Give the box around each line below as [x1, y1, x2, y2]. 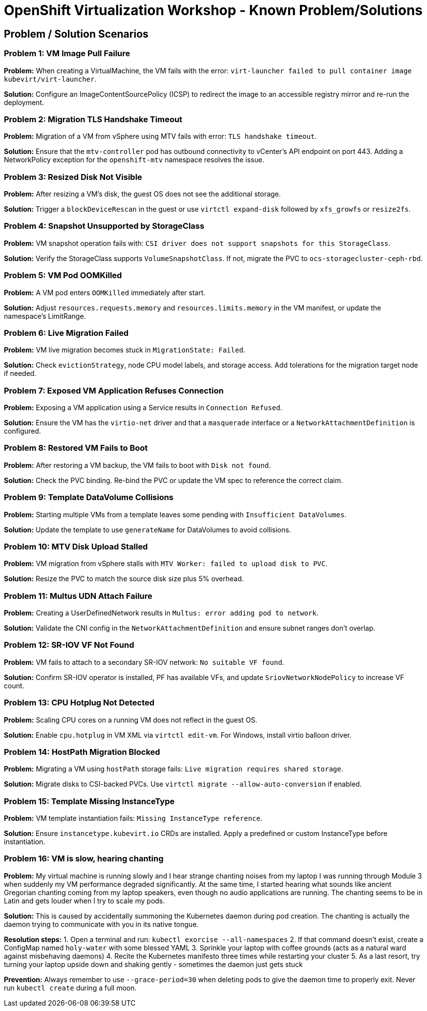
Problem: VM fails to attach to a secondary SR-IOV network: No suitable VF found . [4, 658, 284, 666]
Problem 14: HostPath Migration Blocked [4, 747, 160, 757]
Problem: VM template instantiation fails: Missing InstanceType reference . [4, 814, 262, 823]
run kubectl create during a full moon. [4, 983, 137, 992]
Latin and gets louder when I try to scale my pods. [4, 896, 165, 905]
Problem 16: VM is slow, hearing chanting [4, 854, 164, 864]
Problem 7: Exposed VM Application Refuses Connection [4, 385, 224, 396]
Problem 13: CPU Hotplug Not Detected [4, 698, 155, 708]
